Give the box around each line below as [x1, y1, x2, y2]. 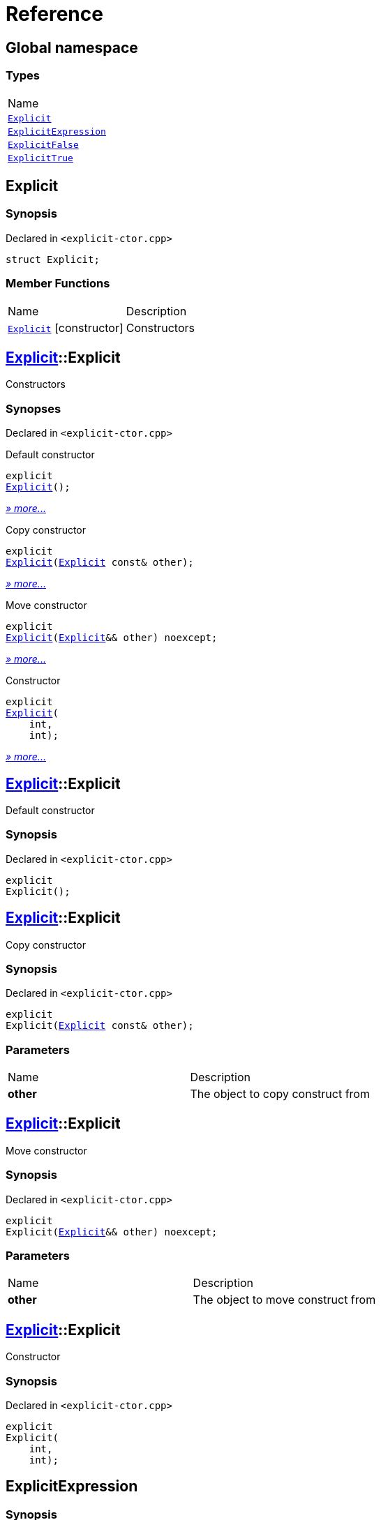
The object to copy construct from [190, 1087, 370, 1101]
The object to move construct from [193, 1293, 376, 1307]
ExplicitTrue [8, 152, 73, 163]
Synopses [6, 401, 61, 416]
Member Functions [6, 276, 110, 291]
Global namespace [6, 38, 138, 57]
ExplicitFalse [8, 139, 79, 150]
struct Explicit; [6, 253, 100, 265]
